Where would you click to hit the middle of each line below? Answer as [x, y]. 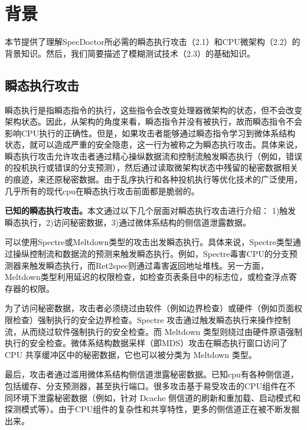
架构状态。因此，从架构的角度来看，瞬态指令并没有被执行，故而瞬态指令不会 [153, 121]
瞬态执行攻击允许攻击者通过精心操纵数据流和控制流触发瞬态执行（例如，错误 [153, 156]
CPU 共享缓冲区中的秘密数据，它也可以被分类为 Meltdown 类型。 [131, 354]
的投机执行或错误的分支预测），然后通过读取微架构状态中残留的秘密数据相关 [151, 167]
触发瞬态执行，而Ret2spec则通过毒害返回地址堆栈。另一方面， [149, 265]
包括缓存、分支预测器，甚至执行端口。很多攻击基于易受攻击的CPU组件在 [146, 385]
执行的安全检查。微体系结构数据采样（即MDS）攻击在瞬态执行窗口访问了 [146, 343]
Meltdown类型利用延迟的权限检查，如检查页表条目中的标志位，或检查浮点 [147, 277]
